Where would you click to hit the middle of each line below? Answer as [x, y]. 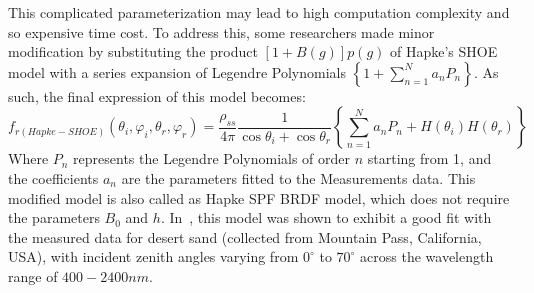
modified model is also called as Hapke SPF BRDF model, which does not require [259, 197]
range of [33, 275]
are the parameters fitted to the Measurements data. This [298, 177]
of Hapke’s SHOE [444, 51]
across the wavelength [427, 256]
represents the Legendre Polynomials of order [212, 158]
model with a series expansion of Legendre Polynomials [177, 71]
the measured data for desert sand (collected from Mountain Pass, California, [245, 236]
